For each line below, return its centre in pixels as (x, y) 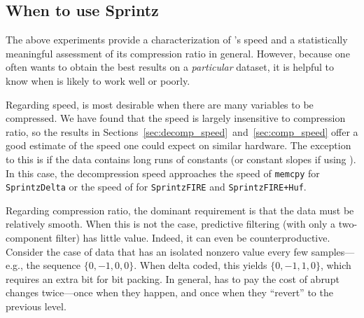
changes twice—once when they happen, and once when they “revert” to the (169, 292)
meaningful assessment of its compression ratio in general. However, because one (178, 53)
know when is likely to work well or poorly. (98, 80)
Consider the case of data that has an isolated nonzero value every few (157, 251)
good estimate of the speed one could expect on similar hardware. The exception (178, 145)
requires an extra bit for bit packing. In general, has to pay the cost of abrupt (173, 278)
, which (336, 265)
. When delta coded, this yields (201, 265)
